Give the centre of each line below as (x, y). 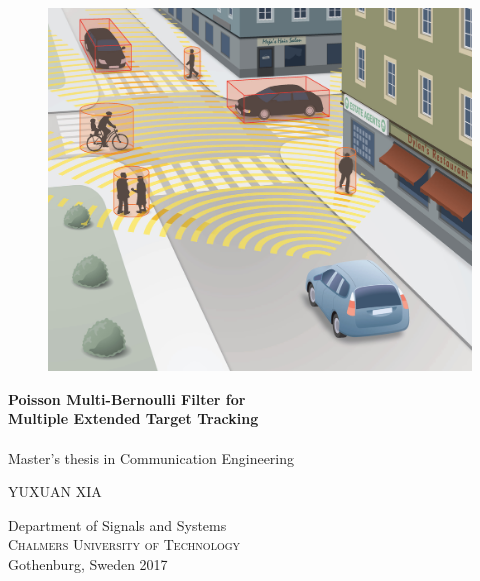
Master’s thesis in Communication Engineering (151, 457)
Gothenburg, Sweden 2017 (88, 563)
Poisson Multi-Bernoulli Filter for (127, 398)
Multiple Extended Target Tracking (133, 418)
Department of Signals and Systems (117, 524)
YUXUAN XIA (55, 491)
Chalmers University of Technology (124, 544)
